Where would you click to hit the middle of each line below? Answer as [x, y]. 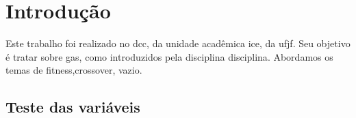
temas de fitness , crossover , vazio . [74, 70]
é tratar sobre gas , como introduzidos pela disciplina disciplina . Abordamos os [169, 56]
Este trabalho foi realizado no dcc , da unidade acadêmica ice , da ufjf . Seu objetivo [178, 43]
